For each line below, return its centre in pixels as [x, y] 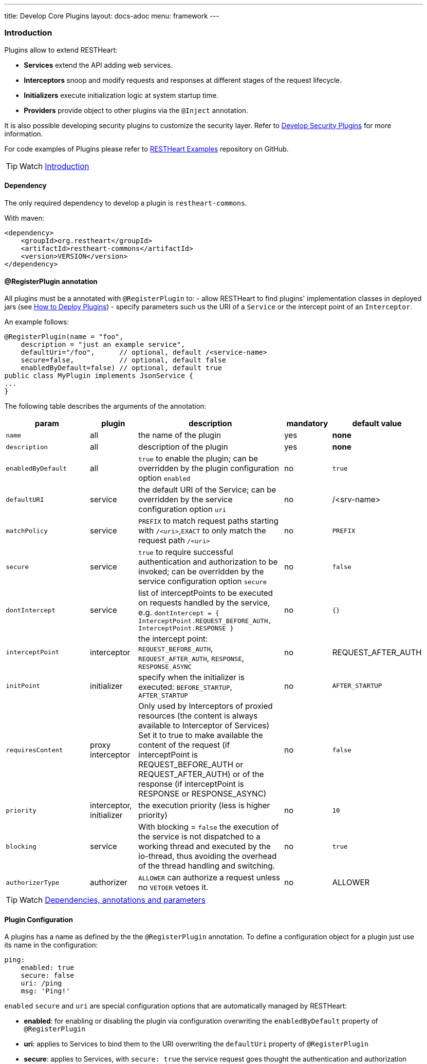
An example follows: [37, 322]
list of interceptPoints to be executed [206, 593]
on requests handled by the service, [204, 603]
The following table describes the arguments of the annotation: [105, 406]
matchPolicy [27, 531]
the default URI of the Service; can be [207, 490]
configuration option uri [182, 509]
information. [24, 133]
